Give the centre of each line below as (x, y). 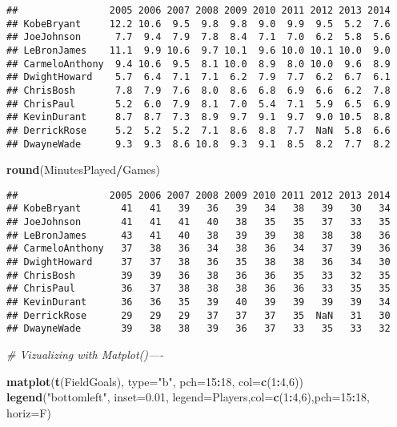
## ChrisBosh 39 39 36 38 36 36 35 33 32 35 (198, 275)
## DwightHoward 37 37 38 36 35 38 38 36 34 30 (198, 262)
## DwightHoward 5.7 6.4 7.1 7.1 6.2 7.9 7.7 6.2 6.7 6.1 (198, 77)
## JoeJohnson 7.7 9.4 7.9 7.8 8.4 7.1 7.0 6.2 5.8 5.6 (198, 37)
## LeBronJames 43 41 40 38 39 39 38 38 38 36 (198, 235)
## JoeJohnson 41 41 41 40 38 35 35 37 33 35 (198, 222)
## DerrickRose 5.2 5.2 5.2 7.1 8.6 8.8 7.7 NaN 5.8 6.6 (198, 130)
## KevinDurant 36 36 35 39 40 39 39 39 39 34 (198, 302)
